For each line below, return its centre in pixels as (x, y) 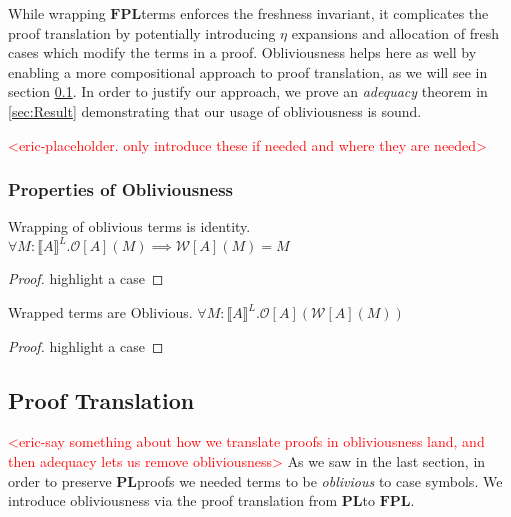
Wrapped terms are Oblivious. (100, 312)
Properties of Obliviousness (121, 189)
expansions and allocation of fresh (395, 32)
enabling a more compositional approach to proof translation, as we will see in (248, 71)
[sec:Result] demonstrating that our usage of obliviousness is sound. (215, 110)
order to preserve (60, 480)
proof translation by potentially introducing (142, 32)
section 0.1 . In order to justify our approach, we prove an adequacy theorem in (248, 91)
